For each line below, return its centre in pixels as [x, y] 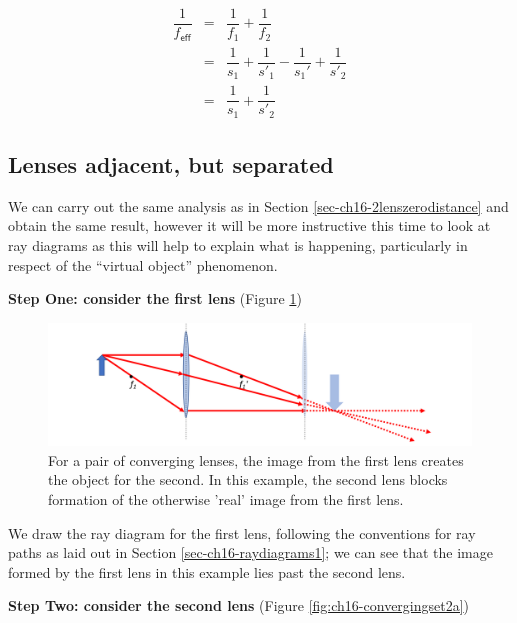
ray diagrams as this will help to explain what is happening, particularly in [238, 245]
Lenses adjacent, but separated [171, 164]
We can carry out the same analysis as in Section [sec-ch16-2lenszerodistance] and [258, 205]
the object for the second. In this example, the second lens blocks [248, 479]
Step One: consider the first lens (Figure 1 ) [155, 298]
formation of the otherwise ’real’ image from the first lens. [226, 498]
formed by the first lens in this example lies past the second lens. [207, 571]
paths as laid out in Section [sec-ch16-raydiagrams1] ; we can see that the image [250, 552]
